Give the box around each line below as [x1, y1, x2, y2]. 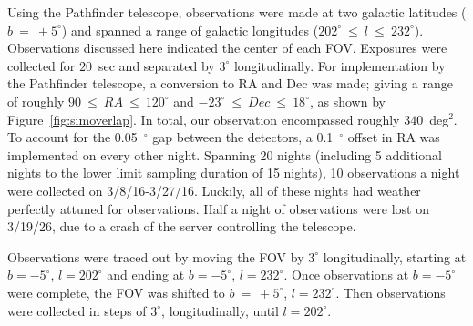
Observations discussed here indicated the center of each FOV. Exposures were [7, 38, 447, 57]
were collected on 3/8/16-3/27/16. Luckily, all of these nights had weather [7, 180, 421, 199]
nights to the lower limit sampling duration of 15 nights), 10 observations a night [7, 163, 460, 182]
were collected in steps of [7, 301, 147, 320]
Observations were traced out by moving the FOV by [7, 247, 304, 266]
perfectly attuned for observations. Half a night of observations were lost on [7, 199, 429, 218]
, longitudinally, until [161, 301, 279, 320]
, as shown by [309, 91, 386, 110]
